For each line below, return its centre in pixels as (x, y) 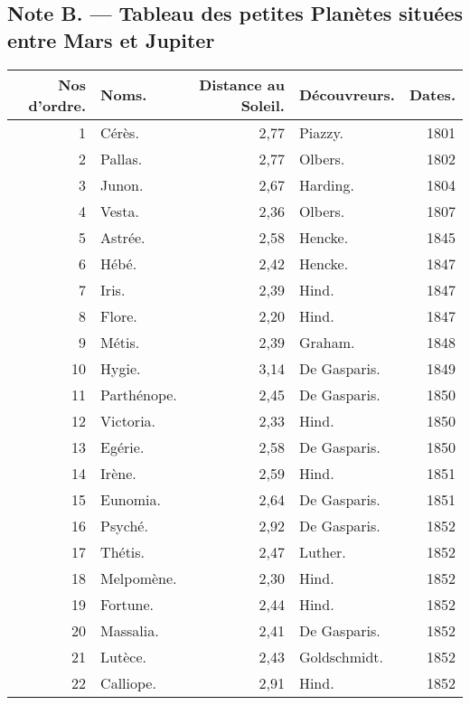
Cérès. (120, 132)
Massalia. (130, 630)
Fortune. (127, 604)
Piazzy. (321, 132)
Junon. (122, 184)
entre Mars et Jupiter (111, 39)
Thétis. (123, 551)
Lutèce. (123, 656)
